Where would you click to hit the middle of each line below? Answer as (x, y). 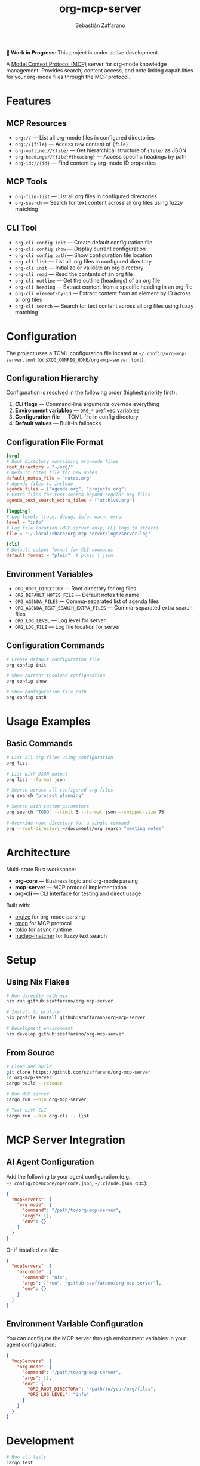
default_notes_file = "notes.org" (49, 478)
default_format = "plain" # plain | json (60, 556)
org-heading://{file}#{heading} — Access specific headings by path (101, 156)
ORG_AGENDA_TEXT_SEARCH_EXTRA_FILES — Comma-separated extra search (104, 607)
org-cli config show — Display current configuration (80, 249)
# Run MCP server (28, 1094)
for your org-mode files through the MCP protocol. (68, 77)
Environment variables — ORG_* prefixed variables (77, 411)
